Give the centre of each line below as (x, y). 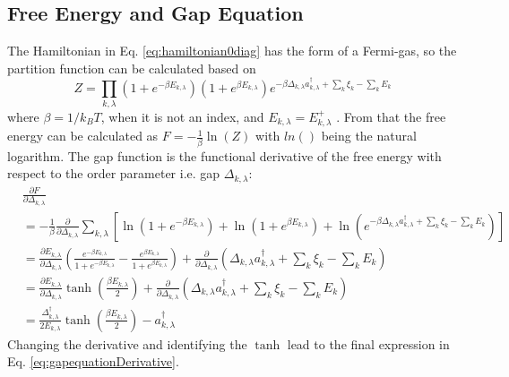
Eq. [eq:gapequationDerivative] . (93, 361)
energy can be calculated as (83, 136)
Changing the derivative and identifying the (127, 343)
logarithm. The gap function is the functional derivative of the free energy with (224, 155)
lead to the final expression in (368, 343)
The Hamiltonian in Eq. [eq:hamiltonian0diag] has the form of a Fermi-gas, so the (232, 51)
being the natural (369, 136)
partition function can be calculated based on (132, 68)
